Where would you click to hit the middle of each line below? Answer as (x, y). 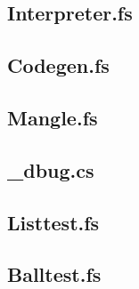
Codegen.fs (58, 65)
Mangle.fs (53, 117)
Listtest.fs (53, 222)
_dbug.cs (51, 169)
